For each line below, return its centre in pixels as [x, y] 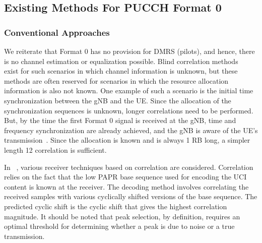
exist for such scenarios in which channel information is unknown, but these [121, 71]
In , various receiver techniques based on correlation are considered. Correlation [129, 167]
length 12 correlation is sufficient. [55, 149]
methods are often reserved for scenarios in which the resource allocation [116, 80]
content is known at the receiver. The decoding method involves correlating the [126, 186]
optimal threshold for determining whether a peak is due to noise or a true [119, 226]
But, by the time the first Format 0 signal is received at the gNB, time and [120, 120]
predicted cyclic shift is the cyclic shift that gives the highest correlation [116, 206]
